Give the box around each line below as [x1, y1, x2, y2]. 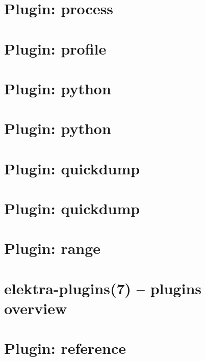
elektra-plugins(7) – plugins [4, 277, 201, 298]
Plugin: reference [4, 338, 126, 358]
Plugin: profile [4, 38, 107, 59]
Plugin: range [4, 238, 101, 259]
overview [4, 298, 67, 318]
